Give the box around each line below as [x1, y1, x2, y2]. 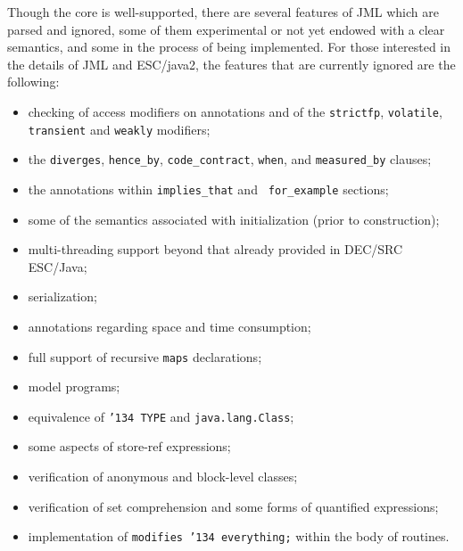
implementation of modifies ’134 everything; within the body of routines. [28, 527, 450, 546]
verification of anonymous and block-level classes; [28, 467, 298, 486]
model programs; [28, 377, 120, 396]
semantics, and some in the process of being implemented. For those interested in [7, 37, 451, 56]
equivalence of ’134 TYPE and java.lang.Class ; [28, 407, 294, 425]
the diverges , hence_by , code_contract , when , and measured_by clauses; [28, 150, 432, 169]
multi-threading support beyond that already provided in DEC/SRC [28, 240, 403, 259]
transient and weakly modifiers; [28, 119, 211, 138]
